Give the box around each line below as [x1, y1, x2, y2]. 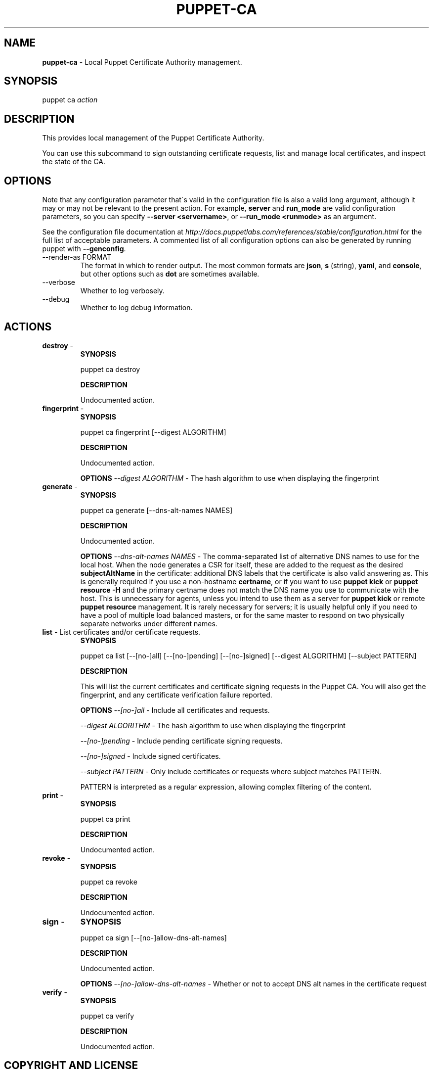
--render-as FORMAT [42, 253, 111, 262]
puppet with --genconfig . [42, 244, 126, 253]
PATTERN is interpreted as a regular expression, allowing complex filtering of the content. [80, 782, 372, 791]
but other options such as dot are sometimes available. [80, 270, 260, 279]
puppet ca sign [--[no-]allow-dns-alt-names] [80, 933, 227, 942]
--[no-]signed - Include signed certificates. [80, 751, 221, 760]
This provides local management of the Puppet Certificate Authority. [42, 134, 264, 142]
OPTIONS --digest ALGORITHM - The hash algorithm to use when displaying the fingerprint [80, 473, 379, 482]
